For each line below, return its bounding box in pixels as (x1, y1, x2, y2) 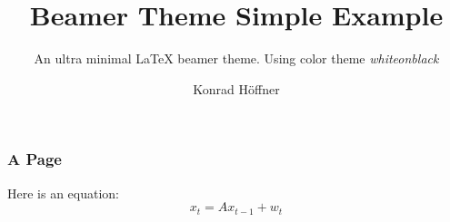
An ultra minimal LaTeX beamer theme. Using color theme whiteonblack (34, 49, 439, 68)
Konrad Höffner (193, 79, 280, 98)
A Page (7, 148, 62, 170)
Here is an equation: (7, 183, 120, 202)
